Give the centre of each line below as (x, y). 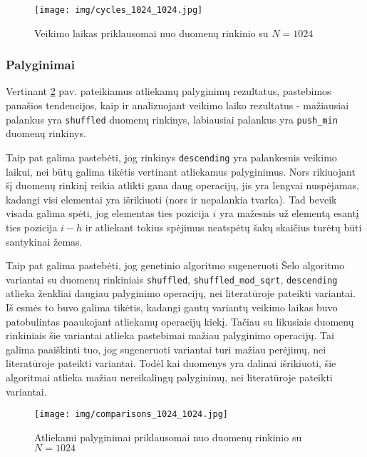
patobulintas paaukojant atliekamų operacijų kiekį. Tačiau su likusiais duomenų (180, 321)
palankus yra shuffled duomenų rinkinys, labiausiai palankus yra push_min (172, 119)
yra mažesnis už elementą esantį (289, 213)
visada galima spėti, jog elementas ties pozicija (108, 213)
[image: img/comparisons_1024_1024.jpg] (131, 415)
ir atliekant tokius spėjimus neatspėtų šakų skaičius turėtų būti (223, 227)
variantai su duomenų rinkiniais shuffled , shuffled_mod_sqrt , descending (172, 279)
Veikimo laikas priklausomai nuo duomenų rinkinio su (151, 32)
